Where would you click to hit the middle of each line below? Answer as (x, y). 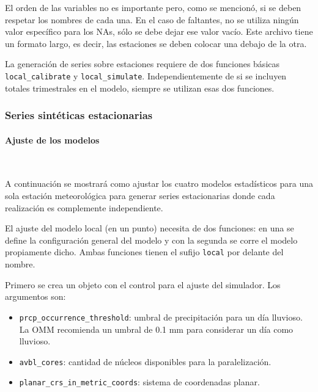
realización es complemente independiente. (84, 207)
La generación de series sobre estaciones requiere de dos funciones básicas (142, 64)
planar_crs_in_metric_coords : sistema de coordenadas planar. (139, 382)
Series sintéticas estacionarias (79, 115)
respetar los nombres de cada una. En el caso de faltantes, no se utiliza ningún (152, 19)
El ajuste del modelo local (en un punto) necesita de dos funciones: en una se (150, 228)
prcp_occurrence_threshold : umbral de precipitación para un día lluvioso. (161, 317)
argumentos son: (35, 296)
